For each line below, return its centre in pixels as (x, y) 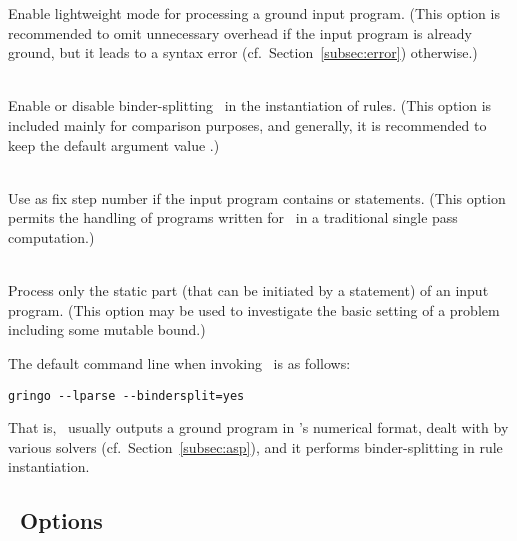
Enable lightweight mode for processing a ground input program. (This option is (254, 13)
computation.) (51, 236)
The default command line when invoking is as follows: (179, 362)
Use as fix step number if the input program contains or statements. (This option (257, 197)
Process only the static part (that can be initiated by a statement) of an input (248, 290)
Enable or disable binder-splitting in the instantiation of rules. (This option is (250, 105)
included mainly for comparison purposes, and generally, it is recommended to (247, 124)
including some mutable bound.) (107, 329)
